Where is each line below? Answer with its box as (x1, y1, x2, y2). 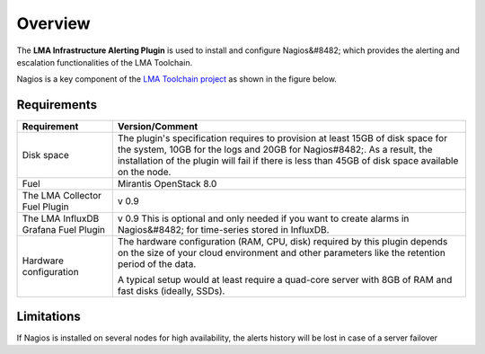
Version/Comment (117, 120, 198, 133)
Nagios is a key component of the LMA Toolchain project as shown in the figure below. (16, 74, 337, 84)
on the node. (117, 166, 172, 179)
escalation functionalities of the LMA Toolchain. (16, 57, 193, 67)
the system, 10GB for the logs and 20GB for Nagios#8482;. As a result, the (117, 144, 433, 156)
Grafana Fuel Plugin (22, 224, 106, 236)
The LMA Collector (22, 190, 102, 202)
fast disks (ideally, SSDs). (117, 285, 225, 297)
